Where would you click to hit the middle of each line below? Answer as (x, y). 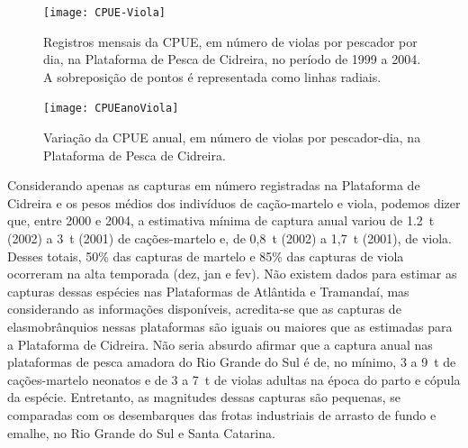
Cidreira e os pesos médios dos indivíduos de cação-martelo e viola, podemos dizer (234, 202)
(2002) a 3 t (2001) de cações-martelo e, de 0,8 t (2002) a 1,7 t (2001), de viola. (229, 238)
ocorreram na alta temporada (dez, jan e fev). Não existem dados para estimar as (232, 274)
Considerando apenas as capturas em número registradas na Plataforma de (214, 185)
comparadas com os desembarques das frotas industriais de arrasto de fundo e (222, 415)
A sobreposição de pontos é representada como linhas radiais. (212, 76)
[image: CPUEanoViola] (111, 109)
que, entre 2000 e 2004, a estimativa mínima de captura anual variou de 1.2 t (221, 220)
